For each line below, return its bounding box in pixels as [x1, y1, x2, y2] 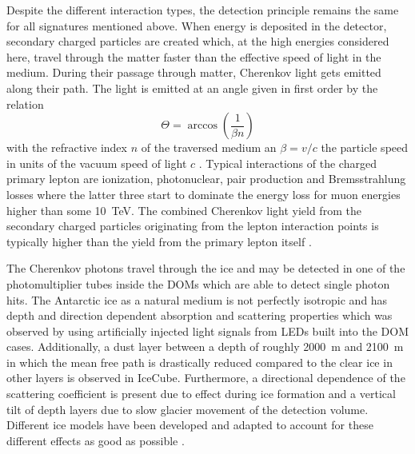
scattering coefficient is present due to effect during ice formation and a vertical [6, 385, 396, 402]
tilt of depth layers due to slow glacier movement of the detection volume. [6, 400, 369, 417]
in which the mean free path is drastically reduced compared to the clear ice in [6, 353, 393, 370]
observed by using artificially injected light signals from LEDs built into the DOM [6, 322, 409, 339]
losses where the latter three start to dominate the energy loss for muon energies [6, 185, 401, 202]
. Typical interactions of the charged [198, 154, 377, 171]
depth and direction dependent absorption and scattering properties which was [6, 307, 393, 324]
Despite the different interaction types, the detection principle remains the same [6, 2, 399, 18]
